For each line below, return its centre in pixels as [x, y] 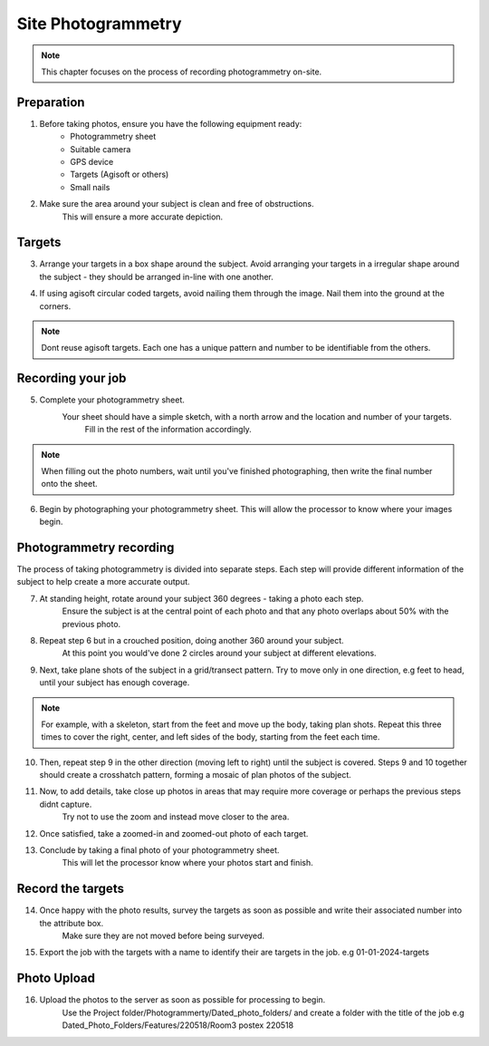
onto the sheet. [70, 484]
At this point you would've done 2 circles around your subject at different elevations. [219, 654]
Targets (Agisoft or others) [120, 174]
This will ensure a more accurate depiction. [143, 217]
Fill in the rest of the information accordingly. [168, 430]
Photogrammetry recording [96, 547]
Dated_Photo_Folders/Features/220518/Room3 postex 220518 [178, 1025]
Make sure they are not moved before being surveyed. [163, 936]
